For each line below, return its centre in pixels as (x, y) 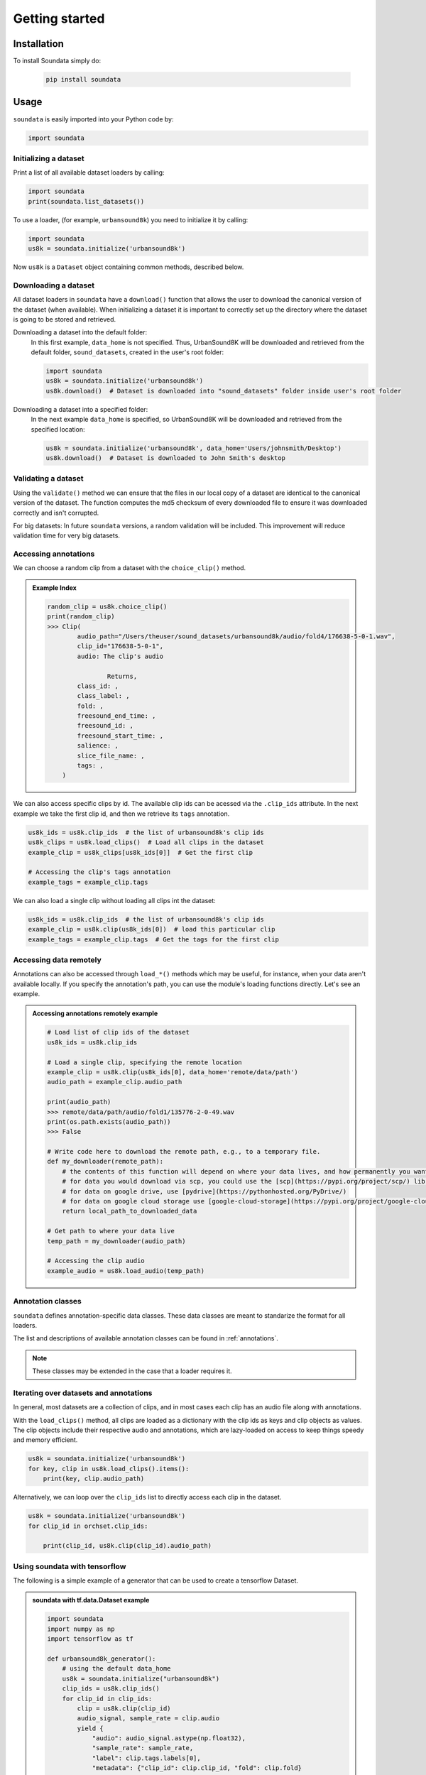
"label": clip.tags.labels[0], (147, 1758)
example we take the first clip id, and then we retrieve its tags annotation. (121, 814)
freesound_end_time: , (116, 716)
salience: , (98, 746)
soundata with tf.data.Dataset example (91, 1600)
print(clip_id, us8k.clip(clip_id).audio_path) (127, 1546)
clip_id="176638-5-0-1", (120, 646)
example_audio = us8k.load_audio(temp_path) (126, 1271)
